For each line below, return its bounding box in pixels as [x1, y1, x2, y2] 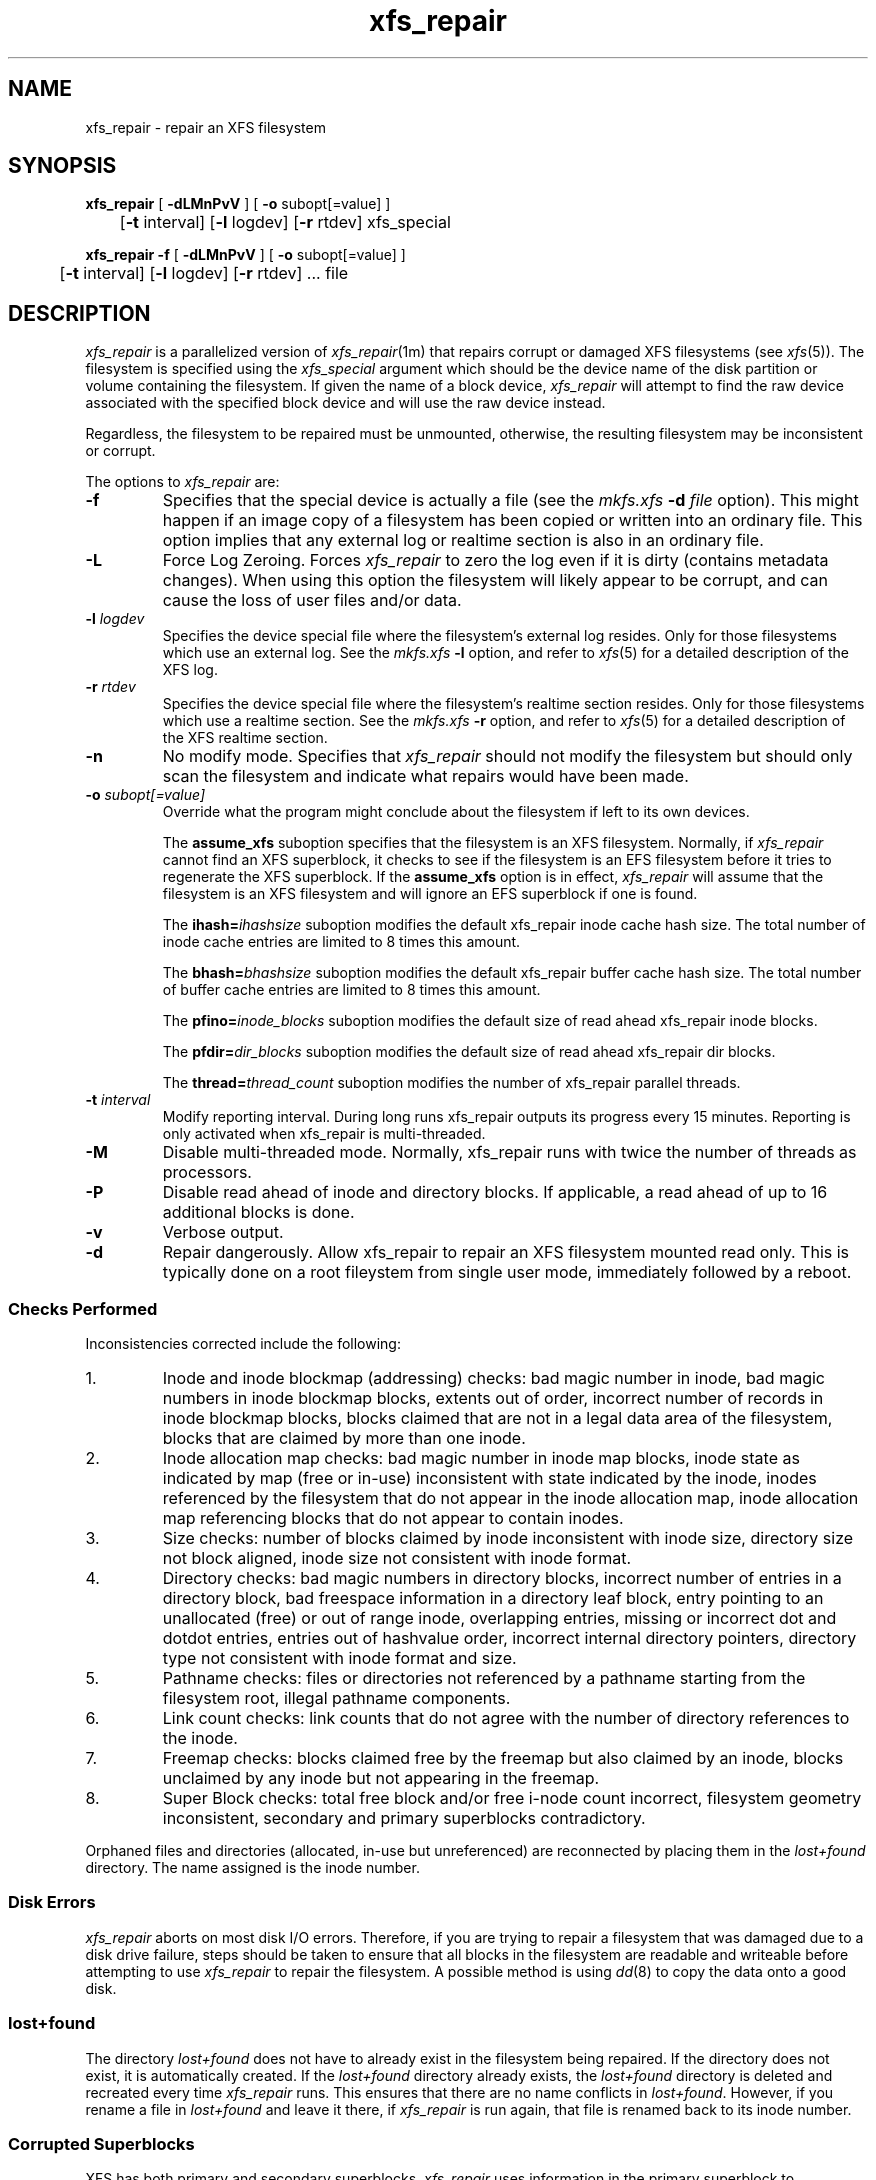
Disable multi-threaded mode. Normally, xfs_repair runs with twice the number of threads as [162, 1142, 857, 1163]
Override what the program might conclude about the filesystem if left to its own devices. [162, 803, 750, 821]
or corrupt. [85, 442, 156, 460]
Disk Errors [8, 1892, 96, 1913]
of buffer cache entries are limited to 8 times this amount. [162, 981, 541, 999]
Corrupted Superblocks [8, 2133, 195, 2154]
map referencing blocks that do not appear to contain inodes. [162, 1508, 624, 1529]
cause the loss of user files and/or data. [162, 590, 462, 611]
